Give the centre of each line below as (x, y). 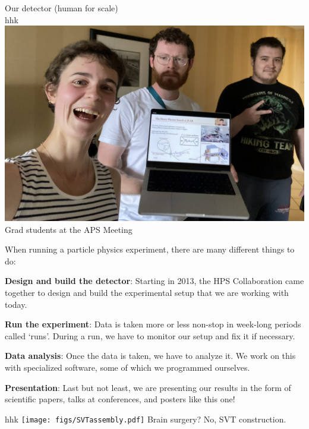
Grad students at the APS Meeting (69, 229)
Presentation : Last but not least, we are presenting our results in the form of (148, 387)
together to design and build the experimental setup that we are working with (147, 292)
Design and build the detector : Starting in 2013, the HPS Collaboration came (154, 281)
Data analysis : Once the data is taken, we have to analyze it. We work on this (150, 356)
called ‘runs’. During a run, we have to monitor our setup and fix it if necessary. (150, 335)
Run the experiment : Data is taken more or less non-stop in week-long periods (153, 324)
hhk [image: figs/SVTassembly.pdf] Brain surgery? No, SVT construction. (146, 419)
